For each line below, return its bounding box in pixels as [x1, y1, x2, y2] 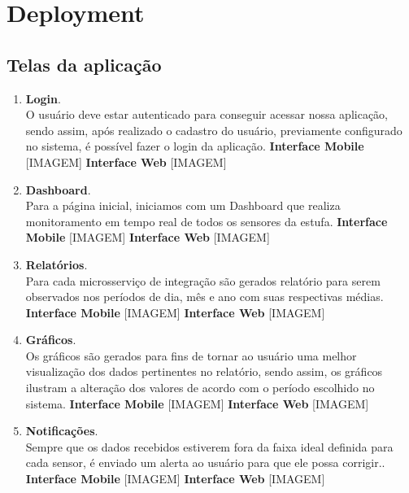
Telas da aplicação [7, 51, 162, 76]
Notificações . [25, 422, 98, 439]
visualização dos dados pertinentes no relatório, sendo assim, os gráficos [25, 363, 383, 380]
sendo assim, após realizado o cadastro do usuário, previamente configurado [25, 121, 402, 138]
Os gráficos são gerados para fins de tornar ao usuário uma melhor [25, 347, 357, 364]
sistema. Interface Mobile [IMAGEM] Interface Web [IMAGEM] [25, 395, 369, 412]
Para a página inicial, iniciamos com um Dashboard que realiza [25, 197, 341, 214]
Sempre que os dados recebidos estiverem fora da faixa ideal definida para [25, 438, 394, 455]
